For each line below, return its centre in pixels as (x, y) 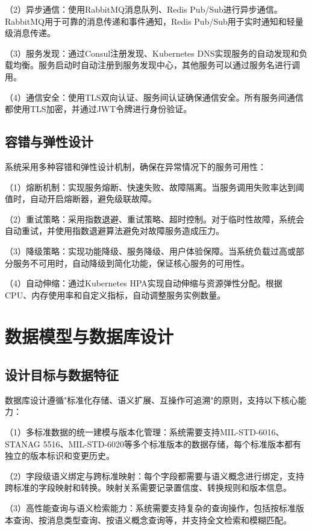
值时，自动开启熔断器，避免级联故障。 (81, 199)
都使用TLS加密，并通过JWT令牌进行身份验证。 (98, 109)
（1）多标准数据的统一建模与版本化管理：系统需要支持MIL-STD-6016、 (145, 432)
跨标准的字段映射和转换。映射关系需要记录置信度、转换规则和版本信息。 (148, 487)
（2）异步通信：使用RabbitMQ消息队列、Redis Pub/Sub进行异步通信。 (144, 9)
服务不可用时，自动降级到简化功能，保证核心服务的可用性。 (131, 263)
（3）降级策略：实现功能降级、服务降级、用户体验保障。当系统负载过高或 (150, 251)
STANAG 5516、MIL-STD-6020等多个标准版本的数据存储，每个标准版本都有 (153, 443)
